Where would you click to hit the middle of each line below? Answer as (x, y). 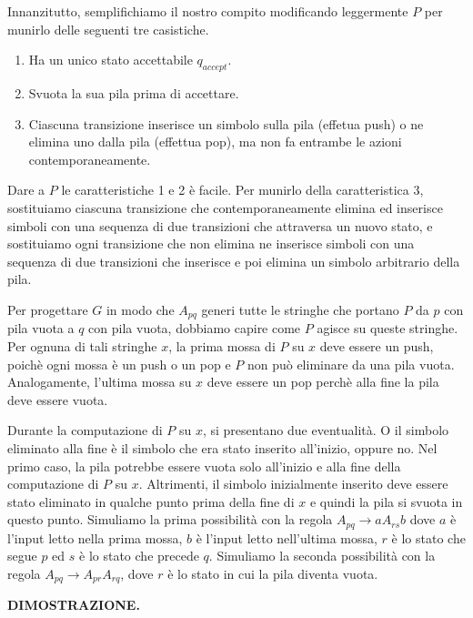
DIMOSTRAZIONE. (74, 605)
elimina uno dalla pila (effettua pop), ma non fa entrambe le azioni (215, 142)
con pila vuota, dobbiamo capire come (195, 328)
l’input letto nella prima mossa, (95, 537)
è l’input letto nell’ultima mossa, (287, 537)
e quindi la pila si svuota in (386, 501)
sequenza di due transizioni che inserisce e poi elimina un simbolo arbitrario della (234, 261)
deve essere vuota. (58, 399)
